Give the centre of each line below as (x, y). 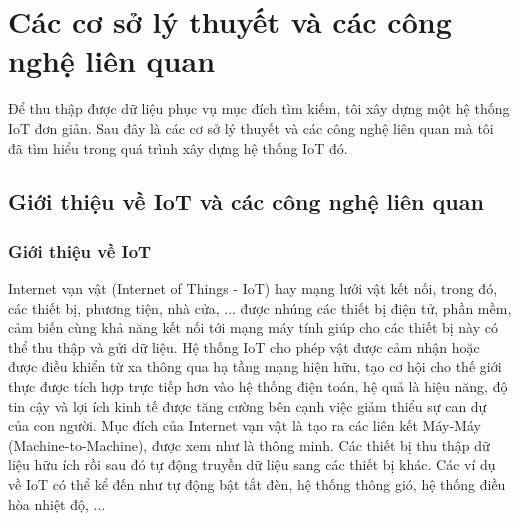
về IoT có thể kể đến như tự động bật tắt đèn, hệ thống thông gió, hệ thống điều (257, 484)
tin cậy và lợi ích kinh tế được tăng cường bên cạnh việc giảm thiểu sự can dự (247, 405)
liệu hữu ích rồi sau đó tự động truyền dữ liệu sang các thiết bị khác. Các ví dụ (252, 464)
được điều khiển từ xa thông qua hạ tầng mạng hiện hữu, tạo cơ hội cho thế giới (255, 366)
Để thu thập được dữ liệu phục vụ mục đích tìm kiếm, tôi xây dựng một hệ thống (259, 108)
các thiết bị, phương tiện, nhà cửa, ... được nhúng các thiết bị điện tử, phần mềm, (260, 307)
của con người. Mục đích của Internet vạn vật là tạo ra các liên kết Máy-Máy (244, 425)
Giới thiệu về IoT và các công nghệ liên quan (246, 201)
